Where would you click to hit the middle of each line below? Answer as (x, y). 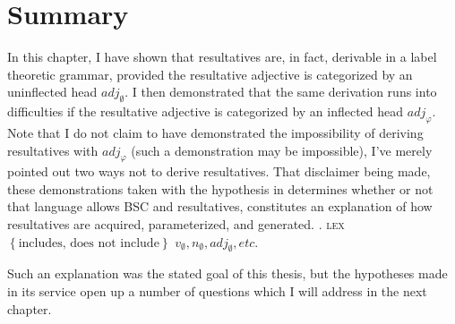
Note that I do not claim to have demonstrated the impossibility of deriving (215, 132)
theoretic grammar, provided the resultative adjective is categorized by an (210, 74)
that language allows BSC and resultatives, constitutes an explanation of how (220, 206)
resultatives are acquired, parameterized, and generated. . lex (176, 224)
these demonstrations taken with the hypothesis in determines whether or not (220, 188)
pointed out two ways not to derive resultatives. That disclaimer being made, (219, 171)
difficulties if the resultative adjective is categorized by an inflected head (206, 111)
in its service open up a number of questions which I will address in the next (217, 291)
